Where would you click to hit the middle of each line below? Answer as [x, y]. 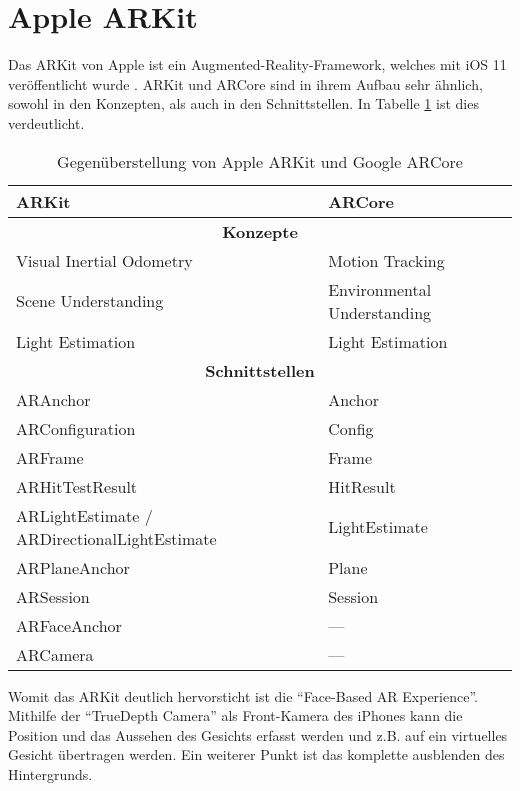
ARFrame [50, 457]
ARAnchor [53, 399]
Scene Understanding [90, 300]
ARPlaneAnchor [73, 567]
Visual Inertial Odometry [104, 260]
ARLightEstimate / [84, 515]
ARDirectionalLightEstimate [116, 538]
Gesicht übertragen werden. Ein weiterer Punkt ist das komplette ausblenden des [256, 754]
